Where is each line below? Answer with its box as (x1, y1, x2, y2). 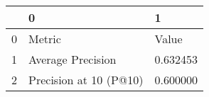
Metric (28, 30, 61, 47)
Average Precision (28, 51, 117, 67)
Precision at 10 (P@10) (28, 72, 144, 88)
